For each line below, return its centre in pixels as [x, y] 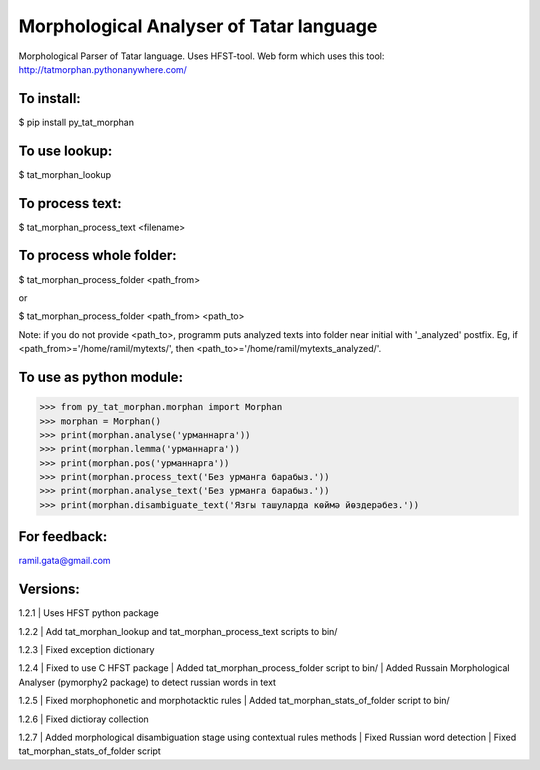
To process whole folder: [97, 255]
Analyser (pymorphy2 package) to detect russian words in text [147, 682]
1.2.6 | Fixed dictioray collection [83, 719]
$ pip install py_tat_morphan [76, 122]
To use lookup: [65, 150]
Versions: [49, 589]
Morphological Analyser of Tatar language [198, 26]
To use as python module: [101, 376]
